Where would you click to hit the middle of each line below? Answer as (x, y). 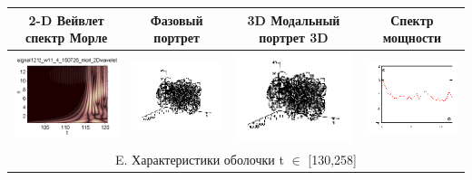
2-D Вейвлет (66, 19)
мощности (412, 38)
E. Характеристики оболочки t (200, 160)
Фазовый (177, 19)
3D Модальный (294, 19)
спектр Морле (66, 38)
